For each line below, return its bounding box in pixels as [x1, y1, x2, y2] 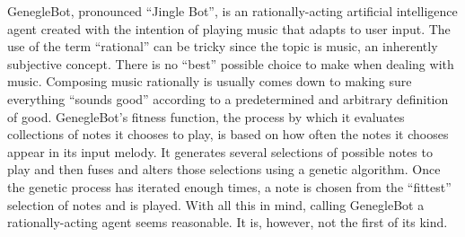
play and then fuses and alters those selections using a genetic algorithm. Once [7, 160, 441, 179]
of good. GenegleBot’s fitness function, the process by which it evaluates [7, 107, 405, 126]
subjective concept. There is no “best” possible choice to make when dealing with [7, 54, 454, 73]
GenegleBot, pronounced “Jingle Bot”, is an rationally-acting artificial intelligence [7, 2, 458, 20]
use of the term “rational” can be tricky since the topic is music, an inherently [7, 37, 438, 56]
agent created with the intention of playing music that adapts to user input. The [7, 19, 451, 38]
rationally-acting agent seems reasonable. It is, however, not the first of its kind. [7, 213, 448, 232]
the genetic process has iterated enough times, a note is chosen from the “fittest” [7, 177, 452, 196]
